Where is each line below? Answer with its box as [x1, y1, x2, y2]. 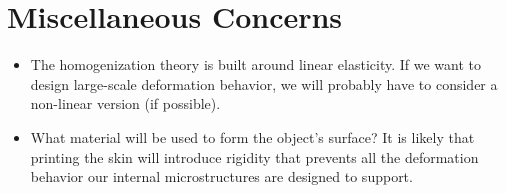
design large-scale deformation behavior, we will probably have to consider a [30, 73, 498, 94]
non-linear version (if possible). [30, 93, 221, 114]
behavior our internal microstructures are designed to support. [30, 166, 413, 187]
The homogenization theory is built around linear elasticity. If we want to [30, 54, 482, 75]
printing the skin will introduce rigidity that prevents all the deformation [30, 146, 479, 167]
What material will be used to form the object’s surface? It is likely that [30, 126, 475, 147]
